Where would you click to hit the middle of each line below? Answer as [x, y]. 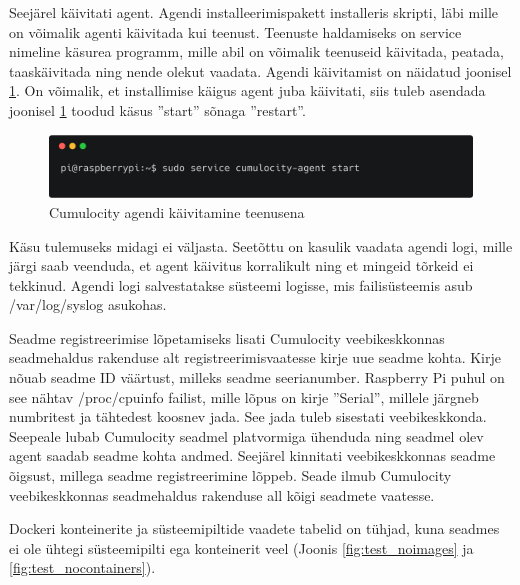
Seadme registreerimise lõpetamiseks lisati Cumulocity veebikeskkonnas [227, 337]
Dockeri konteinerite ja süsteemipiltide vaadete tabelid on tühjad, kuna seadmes [254, 528]
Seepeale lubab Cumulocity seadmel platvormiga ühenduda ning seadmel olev [246, 435]
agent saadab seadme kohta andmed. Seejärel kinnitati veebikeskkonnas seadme [252, 455]
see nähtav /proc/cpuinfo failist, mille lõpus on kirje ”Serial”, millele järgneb [244, 396]
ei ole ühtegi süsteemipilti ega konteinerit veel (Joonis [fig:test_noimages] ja [241, 547]
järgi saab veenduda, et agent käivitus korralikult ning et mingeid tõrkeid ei [241, 265]
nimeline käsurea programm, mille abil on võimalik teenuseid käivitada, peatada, [256, 51]
